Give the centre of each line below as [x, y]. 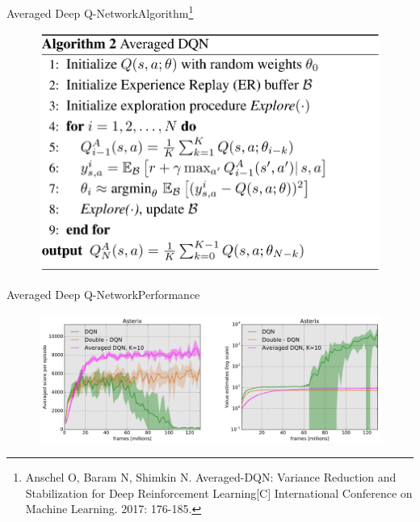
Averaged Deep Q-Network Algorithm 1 [100, 12]
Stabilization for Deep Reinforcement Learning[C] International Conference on [219, 493]
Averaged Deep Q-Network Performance [103, 295]
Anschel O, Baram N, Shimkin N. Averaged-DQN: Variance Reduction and [211, 477]
